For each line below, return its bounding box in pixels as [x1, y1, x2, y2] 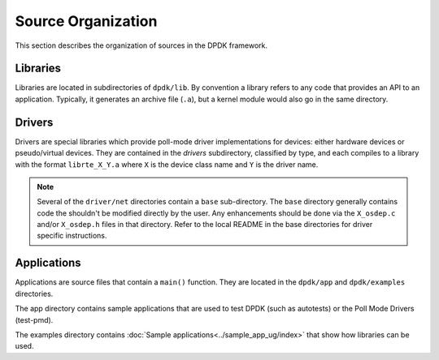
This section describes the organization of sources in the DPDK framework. [15, 41, 268, 50]
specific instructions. [37, 231, 107, 241]
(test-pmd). [15, 315, 54, 324]
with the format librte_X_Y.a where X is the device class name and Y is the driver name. [15, 159, 319, 169]
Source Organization [15, 12, 158, 30]
